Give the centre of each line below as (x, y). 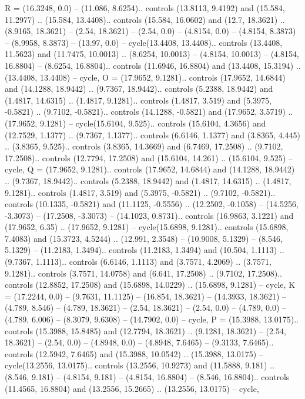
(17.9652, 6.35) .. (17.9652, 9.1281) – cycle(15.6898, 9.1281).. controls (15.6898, (147, 227)
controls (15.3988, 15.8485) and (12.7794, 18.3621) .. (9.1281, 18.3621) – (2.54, (145, 330)
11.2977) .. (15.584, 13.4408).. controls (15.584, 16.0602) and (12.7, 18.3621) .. (145, 19)
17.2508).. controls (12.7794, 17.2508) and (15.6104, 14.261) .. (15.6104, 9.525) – (149, 157)
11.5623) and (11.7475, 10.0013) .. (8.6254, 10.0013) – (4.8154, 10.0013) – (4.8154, (152, 54)
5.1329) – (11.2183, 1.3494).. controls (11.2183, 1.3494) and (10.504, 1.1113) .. (145, 250)
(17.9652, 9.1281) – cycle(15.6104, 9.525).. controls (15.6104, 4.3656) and (135, 123)
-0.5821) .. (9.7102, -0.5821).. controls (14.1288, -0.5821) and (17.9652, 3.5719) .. (149, 112)
